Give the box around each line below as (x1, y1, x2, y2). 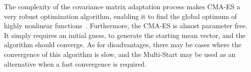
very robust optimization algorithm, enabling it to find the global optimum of (4, 11, 237, 21)
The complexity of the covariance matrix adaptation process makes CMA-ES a (4, 1, 240, 11)
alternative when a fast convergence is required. (4, 58, 147, 69)
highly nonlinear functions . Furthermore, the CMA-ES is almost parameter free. (4, 20, 248, 31)
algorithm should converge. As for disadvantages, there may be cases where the (4, 39, 242, 50)
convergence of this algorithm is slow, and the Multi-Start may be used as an (4, 49, 236, 59)
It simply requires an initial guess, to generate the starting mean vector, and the (4, 30, 246, 40)
